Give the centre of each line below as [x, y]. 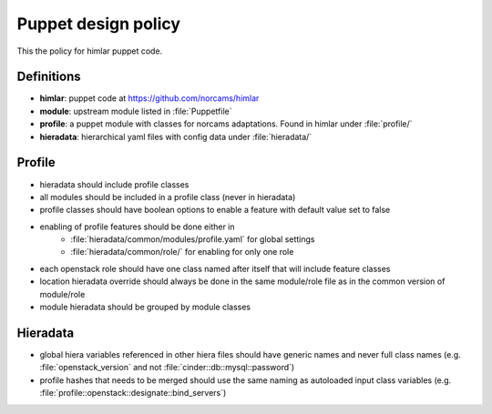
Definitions [49, 77]
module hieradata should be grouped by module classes [145, 307]
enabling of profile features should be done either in [138, 227]
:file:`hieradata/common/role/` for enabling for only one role [182, 252]
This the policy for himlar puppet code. [90, 51]
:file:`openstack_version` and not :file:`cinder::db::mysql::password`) [167, 368]
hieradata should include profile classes [114, 184]
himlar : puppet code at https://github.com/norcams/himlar [149, 98]
